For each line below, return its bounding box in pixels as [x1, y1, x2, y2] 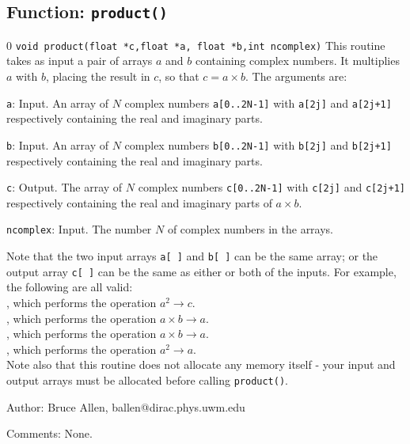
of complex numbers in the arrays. [167, 221, 334, 237]
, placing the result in [45, 68, 150, 85]
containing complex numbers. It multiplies [195, 52, 400, 69]
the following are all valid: [6, 279, 133, 295]
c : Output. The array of [6, 179, 123, 195]
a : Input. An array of [6, 94, 108, 111]
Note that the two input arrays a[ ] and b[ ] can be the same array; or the [6, 248, 378, 264]
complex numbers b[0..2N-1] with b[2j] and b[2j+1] [124, 136, 392, 153]
